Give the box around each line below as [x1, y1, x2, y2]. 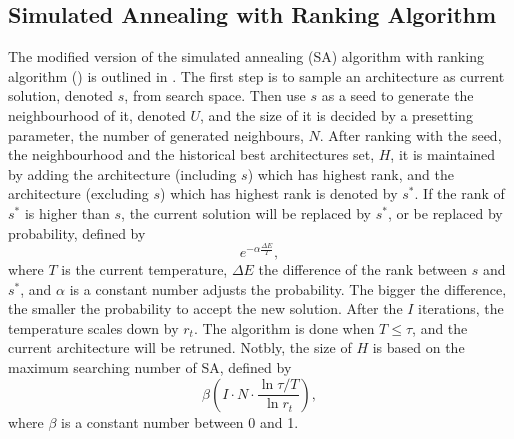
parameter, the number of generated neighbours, [8, 124, 304, 145]
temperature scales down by [8, 317, 179, 338]
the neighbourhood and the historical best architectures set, [8, 144, 375, 165]
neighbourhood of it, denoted [8, 104, 186, 125]
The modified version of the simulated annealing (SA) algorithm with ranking [8, 46, 484, 67]
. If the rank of [414, 183, 505, 204]
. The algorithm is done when [193, 317, 375, 338]
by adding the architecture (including [8, 163, 237, 184]
